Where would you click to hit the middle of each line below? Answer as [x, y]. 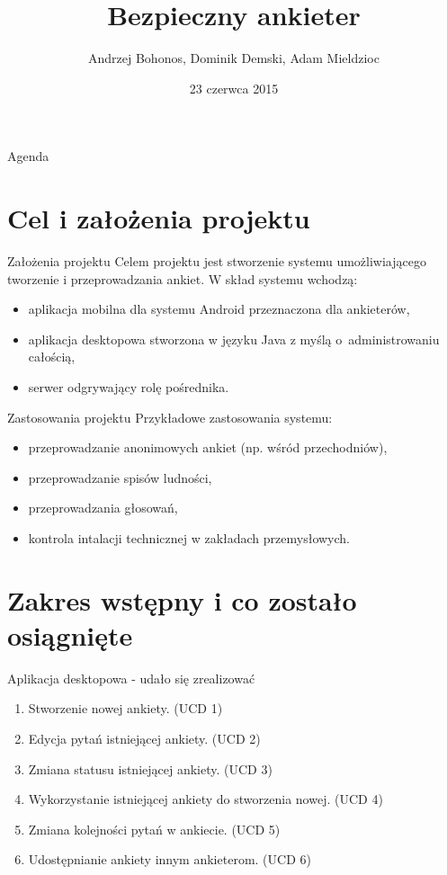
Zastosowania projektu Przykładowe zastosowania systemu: [170, 417]
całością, [52, 357]
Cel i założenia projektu [159, 218]
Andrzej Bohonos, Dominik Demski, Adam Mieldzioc [234, 58]
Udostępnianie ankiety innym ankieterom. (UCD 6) [170, 859]
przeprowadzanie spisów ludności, [120, 477]
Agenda [28, 156]
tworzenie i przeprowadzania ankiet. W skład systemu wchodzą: [183, 278]
